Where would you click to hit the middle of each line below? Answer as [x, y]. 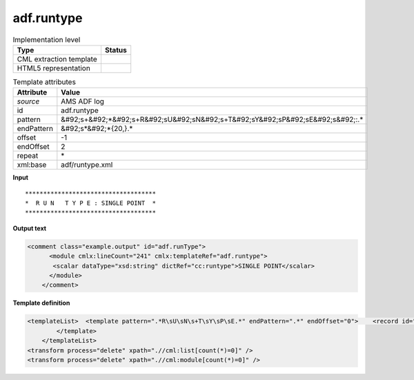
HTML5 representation [54, 68]
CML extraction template [57, 59]
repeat [28, 156]
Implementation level [47, 39]
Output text [30, 228]
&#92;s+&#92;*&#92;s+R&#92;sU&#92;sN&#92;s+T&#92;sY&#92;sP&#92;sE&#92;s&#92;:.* [212, 119]
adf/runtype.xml [87, 165]
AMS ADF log [83, 101]
